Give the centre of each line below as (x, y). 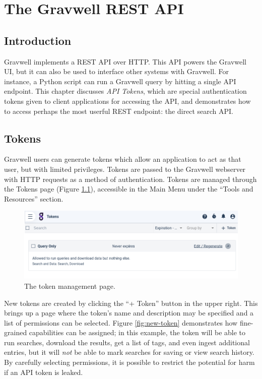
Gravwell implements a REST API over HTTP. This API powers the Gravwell (125, 61)
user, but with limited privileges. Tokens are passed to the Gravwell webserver (125, 169)
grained (16, 332)
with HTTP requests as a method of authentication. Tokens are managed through (130, 179)
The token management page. (70, 286)
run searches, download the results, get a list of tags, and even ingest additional (127, 342)
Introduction (38, 40)
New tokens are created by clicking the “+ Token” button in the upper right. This (131, 303)
